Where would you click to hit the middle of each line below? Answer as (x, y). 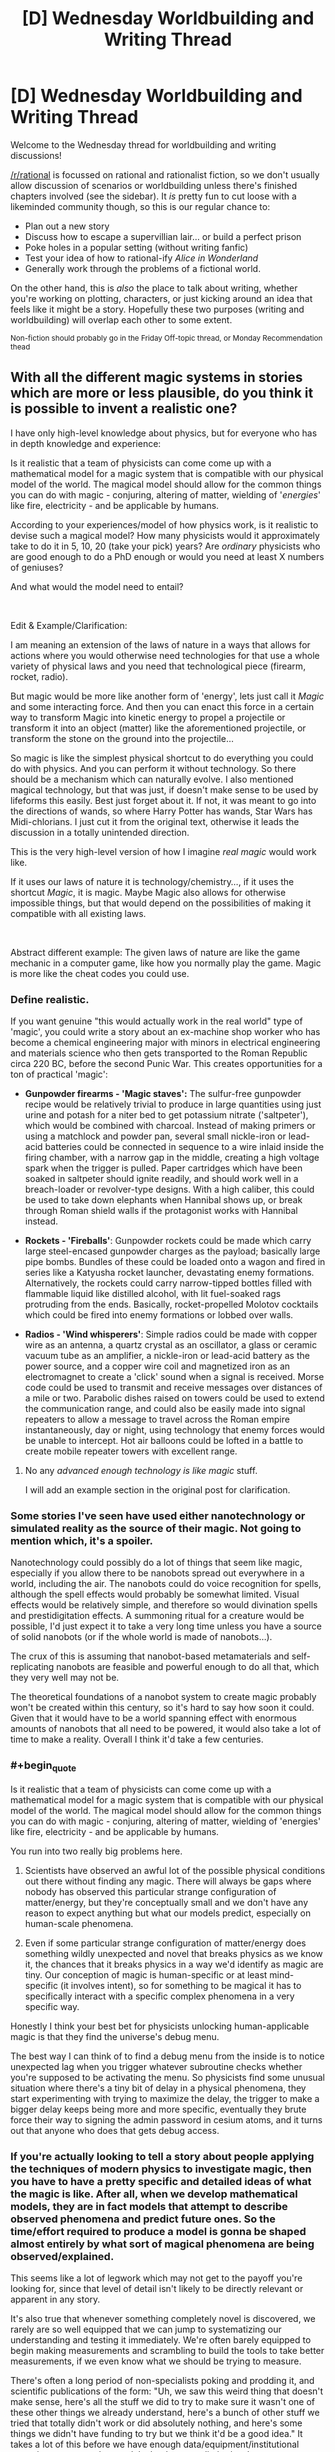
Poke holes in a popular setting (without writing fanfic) (136, 247)
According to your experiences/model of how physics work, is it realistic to (164, 524)
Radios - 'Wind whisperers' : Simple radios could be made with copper (171, 1334)
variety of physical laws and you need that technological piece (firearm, (158, 666)
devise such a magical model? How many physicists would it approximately (165, 535)
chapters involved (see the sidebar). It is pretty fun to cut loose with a (153, 196)
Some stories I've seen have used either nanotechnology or (158, 1515)
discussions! (36, 155)
